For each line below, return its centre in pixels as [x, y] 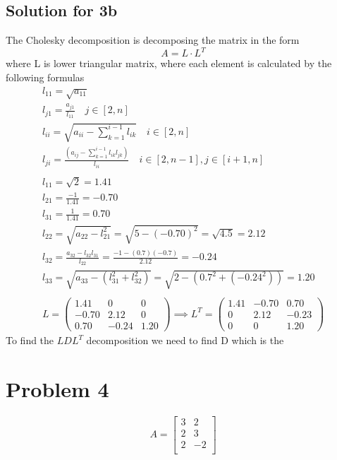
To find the [30, 340]
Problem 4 [57, 388]
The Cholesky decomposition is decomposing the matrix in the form [153, 40]
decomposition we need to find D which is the [185, 340]
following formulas [45, 77]
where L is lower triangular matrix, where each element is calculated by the [169, 63]
